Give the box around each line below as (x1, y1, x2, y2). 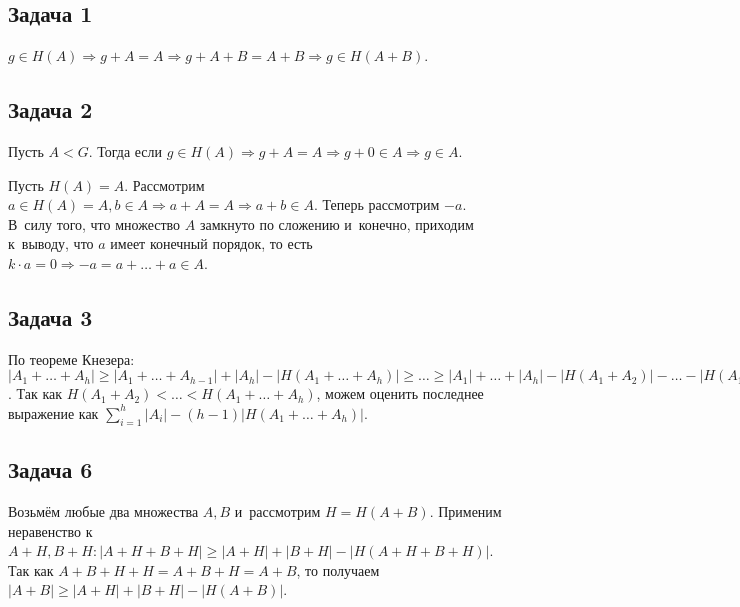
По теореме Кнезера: (8, 348, 135, 369)
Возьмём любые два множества (8, 500, 199, 521)
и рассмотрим (234, 500, 321, 521)
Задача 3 (8, 301, 93, 332)
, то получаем (296, 559, 380, 580)
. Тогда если (88, 141, 163, 161)
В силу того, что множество (8, 213, 181, 234)
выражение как (8, 402, 99, 423)
